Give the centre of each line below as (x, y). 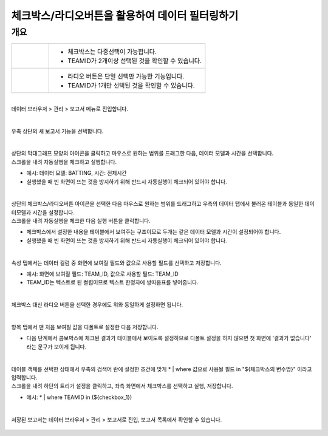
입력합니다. (24, 377)
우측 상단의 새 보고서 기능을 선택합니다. (57, 131)
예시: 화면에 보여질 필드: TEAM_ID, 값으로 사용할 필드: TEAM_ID (102, 274)
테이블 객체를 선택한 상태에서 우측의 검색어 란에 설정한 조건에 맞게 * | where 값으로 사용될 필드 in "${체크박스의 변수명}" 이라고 (162, 369)
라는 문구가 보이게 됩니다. (56, 347)
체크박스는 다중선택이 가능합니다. (112, 52)
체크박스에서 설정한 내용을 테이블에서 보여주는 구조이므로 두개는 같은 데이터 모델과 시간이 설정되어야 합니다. (154, 232)
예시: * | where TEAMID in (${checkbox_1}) (79, 397)
